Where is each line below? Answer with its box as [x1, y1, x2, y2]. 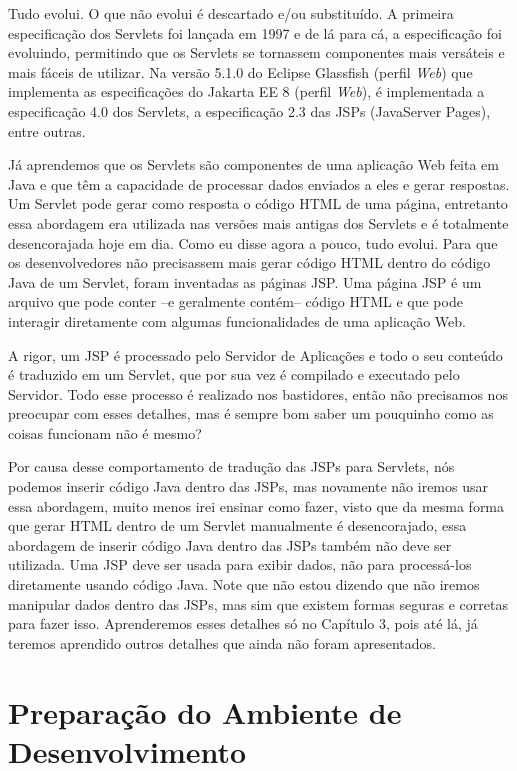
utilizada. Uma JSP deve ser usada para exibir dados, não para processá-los [8, 554, 472, 575]
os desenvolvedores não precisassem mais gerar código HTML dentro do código [8, 252, 491, 273]
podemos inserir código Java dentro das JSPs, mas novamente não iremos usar [8, 476, 489, 497]
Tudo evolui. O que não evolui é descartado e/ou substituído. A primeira [8, 3, 454, 23]
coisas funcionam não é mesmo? [8, 422, 202, 443]
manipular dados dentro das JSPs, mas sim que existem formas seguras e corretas [8, 593, 508, 614]
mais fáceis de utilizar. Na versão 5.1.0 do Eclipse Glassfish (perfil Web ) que [8, 61, 473, 82]
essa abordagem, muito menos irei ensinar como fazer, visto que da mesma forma [8, 495, 505, 516]
